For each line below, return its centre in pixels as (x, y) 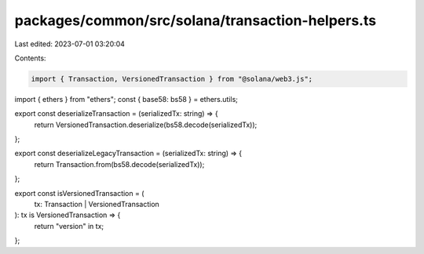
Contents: (30, 58)
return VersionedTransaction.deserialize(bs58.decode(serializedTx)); (146, 125)
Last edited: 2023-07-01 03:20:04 (70, 44)
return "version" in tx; (69, 226)
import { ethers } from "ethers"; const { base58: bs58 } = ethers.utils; (126, 99)
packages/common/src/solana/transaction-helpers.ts (196, 20)
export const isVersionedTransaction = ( (79, 193)
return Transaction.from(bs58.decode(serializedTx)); (119, 164)
